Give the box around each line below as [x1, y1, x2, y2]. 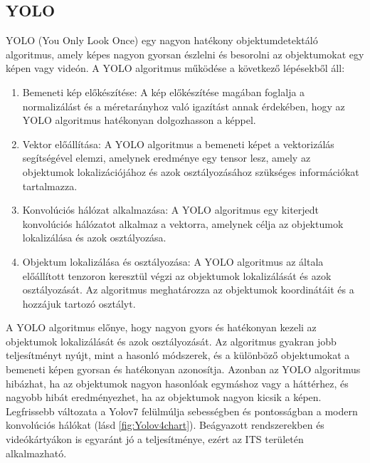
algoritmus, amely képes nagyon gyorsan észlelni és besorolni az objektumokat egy [6, 46, 364, 61]
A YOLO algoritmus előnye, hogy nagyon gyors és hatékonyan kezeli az [6, 320, 317, 335]
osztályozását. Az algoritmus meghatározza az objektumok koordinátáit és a [22, 282, 354, 297]
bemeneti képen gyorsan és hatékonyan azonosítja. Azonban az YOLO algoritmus [6, 362, 361, 377]
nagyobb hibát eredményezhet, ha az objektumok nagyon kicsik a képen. [6, 390, 322, 405]
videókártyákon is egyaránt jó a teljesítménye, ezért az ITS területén [6, 432, 304, 447]
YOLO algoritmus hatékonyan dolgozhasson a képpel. [22, 113, 256, 128]
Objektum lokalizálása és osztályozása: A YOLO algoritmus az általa [22, 254, 324, 269]
